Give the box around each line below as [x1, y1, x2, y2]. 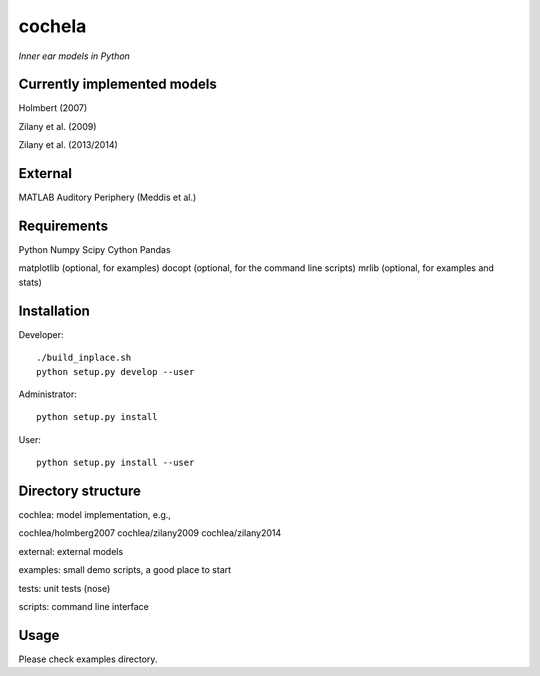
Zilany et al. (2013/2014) [18, 139, 119, 151]
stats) [18, 276, 42, 288]
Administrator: [18, 388, 77, 400]
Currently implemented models [18, 76, 217, 93]
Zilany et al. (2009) [18, 120, 97, 132]
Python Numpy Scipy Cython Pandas [18, 244, 171, 256]
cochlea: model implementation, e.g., [18, 508, 172, 520]
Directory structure [18, 482, 142, 499]
